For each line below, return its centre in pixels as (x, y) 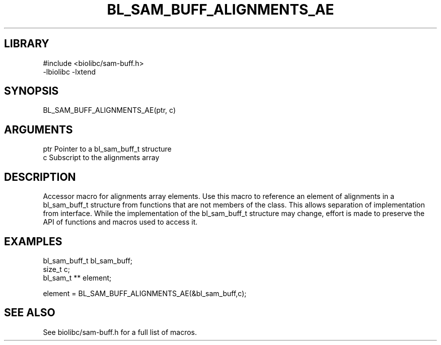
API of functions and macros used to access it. (120, 222)
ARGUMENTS (39, 129)
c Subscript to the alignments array (101, 158)
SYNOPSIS (31, 91)
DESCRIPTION (40, 177)
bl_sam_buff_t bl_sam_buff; (88, 260)
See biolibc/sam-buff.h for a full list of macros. (120, 332)
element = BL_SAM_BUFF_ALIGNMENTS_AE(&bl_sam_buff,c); (145, 293)
